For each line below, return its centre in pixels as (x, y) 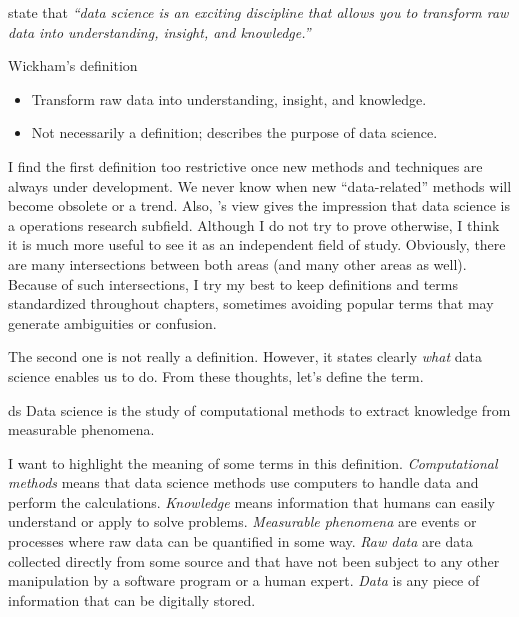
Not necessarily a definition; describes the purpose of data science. (234, 132)
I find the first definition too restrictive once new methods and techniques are (245, 165)
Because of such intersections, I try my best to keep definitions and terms (233, 283)
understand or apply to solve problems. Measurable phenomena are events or (242, 521)
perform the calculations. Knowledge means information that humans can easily (251, 501)
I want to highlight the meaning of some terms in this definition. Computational (253, 462)
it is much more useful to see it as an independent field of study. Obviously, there (257, 244)
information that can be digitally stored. (132, 599)
